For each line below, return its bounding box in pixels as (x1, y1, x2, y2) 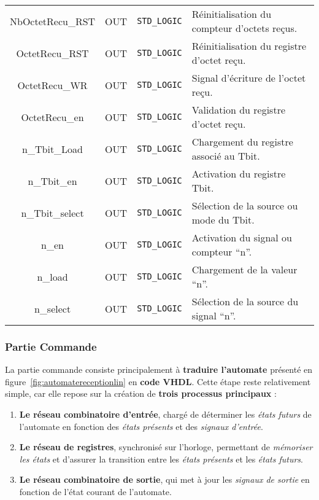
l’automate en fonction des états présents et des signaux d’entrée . (19, 420, 263, 432)
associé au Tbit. (191, 149, 260, 163)
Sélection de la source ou (191, 198, 298, 213)
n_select (34, 301, 71, 316)
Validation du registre (191, 103, 286, 117)
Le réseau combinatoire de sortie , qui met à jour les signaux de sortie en (19, 473, 310, 486)
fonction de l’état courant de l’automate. (19, 485, 172, 498)
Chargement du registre (191, 135, 293, 149)
